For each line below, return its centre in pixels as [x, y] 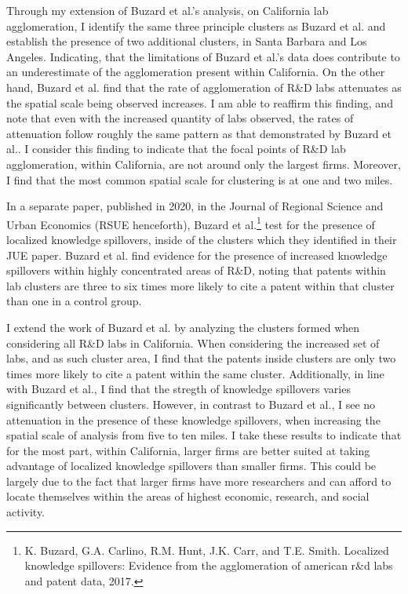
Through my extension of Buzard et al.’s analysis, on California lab [168, 10]
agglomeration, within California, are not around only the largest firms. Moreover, [204, 164]
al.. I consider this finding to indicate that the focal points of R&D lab [176, 149]
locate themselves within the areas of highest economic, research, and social [188, 496]
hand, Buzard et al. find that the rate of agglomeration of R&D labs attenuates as [204, 87]
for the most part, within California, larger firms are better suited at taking [188, 450]
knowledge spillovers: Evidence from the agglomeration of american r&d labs [209, 565]
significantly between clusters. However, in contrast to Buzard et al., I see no [191, 404]
